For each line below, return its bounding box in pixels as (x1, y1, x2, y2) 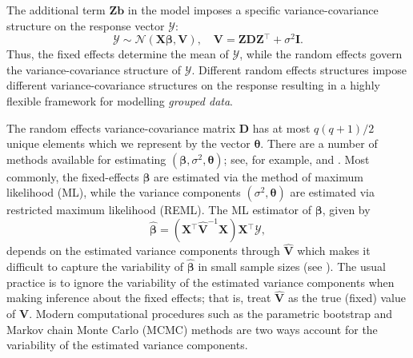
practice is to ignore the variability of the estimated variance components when (6, 273, 395, 290)
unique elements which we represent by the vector (6, 135, 251, 152)
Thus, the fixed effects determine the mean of (6, 46, 229, 62)
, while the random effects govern (239, 46, 403, 62)
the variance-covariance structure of (6, 61, 181, 78)
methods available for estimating (6, 150, 166, 167)
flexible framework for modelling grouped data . (6, 93, 234, 109)
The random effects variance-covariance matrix (6, 119, 236, 136)
